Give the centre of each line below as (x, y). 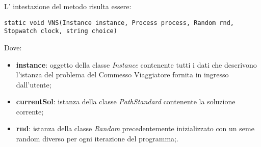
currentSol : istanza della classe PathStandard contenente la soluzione (126, 101)
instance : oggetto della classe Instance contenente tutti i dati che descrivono (136, 64)
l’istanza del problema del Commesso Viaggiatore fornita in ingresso (122, 75)
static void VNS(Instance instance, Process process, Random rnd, (119, 23)
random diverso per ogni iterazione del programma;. (97, 139)
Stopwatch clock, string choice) (61, 31)
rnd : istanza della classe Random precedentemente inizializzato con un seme (135, 128)
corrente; (30, 111)
